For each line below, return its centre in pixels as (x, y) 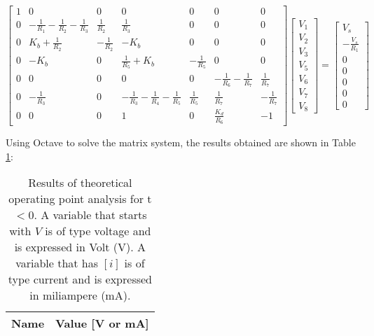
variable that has (57, 263)
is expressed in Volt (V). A (80, 247)
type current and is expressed (80, 279)
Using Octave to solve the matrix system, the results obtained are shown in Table (181, 142)
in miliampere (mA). (80, 295)
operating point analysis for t (80, 199)
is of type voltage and (98, 231)
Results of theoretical (80, 183)
